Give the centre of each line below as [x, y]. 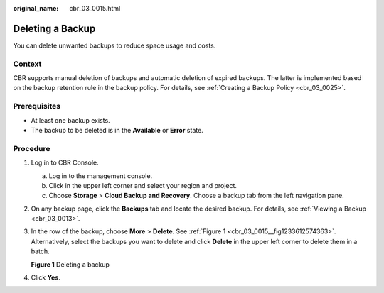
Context [27, 64]
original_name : [36, 8]
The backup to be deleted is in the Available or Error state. [117, 130]
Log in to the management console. [101, 176]
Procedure [32, 148]
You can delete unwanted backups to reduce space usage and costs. [114, 45]
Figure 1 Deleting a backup [70, 264]
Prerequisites [37, 106]
